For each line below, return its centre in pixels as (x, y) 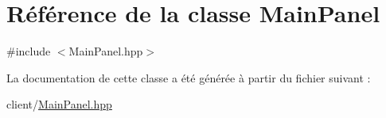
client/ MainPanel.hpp (59, 104)
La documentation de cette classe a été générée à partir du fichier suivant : (189, 77)
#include (29, 51)
